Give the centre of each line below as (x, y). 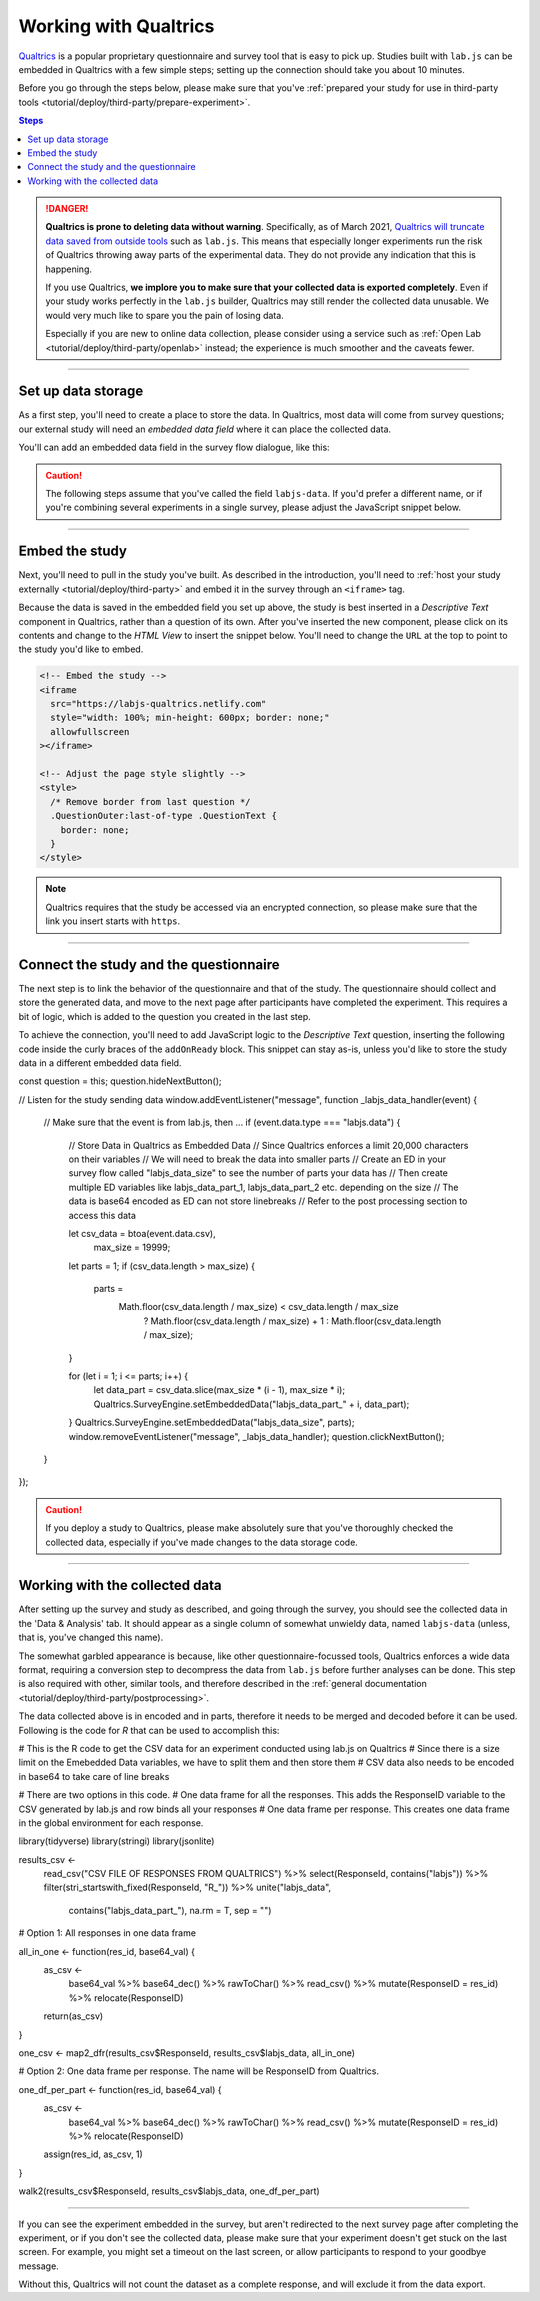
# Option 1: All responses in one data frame (107, 1933)
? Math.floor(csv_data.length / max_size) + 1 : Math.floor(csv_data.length (292, 1321)
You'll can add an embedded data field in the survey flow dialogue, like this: (174, 447)
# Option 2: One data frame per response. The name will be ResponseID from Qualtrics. (199, 2071)
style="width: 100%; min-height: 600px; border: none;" (190, 718)
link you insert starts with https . (113, 921)
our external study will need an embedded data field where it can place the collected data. (205, 429)
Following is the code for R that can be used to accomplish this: (149, 1730)
